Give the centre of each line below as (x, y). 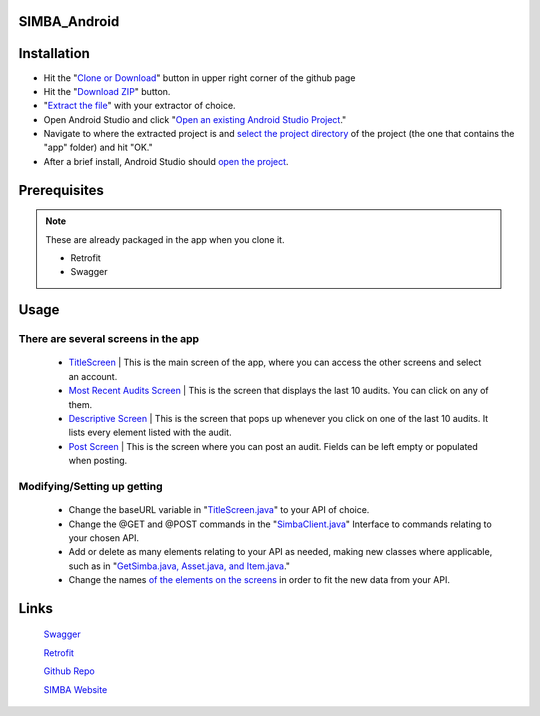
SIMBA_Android (69, 21)
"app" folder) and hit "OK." (98, 147)
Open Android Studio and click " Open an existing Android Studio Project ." (195, 119)
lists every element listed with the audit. (150, 432)
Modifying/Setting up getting (90, 486)
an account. (93, 376)
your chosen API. (104, 537)
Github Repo (69, 671)
